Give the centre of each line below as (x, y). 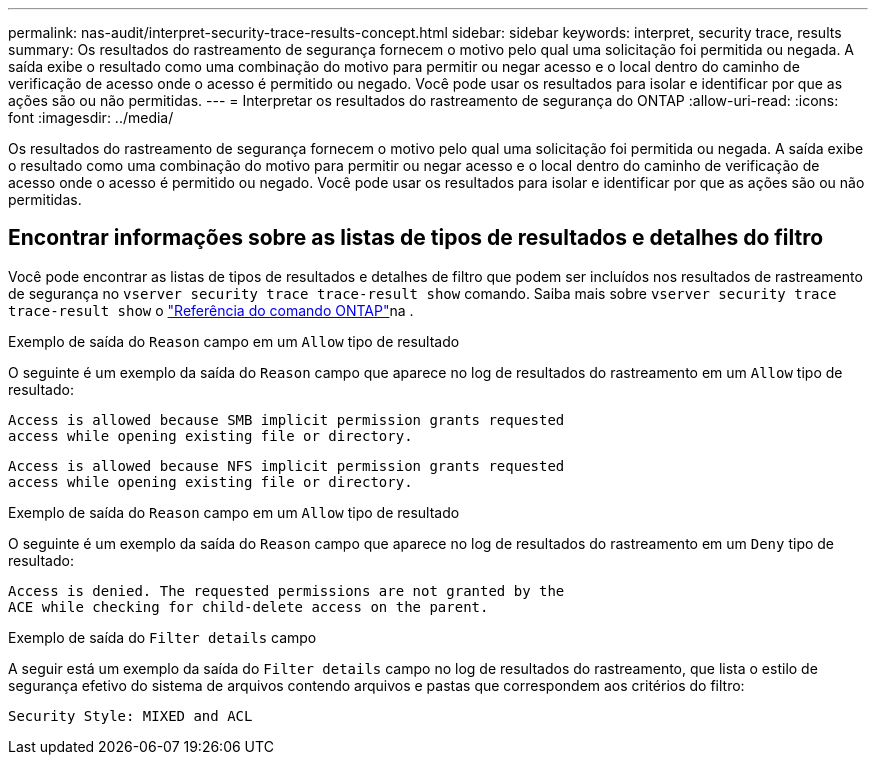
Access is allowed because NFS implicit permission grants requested (286, 465)
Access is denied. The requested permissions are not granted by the (286, 590)
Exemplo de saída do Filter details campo (162, 637)
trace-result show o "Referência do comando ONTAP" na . (211, 310)
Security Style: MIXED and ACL (130, 715)
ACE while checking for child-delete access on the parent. (248, 606)
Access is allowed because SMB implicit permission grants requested (286, 419)
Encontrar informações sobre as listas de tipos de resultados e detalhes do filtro (416, 238)
